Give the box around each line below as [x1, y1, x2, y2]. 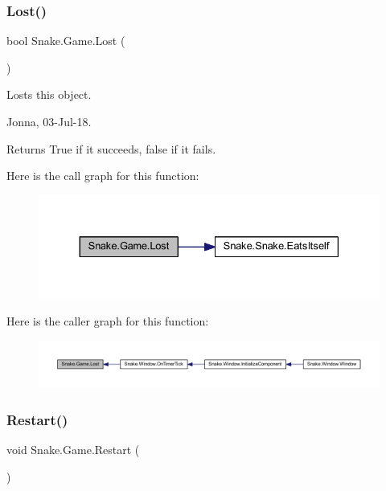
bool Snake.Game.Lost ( [6, 32, 125, 49]
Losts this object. [6, 86, 92, 103]
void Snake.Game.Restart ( [6, 441, 140, 458]
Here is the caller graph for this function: [6, 313, 209, 329]
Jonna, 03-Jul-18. [6, 113, 92, 129]
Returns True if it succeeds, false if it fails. [6, 140, 216, 157]
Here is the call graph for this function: [6, 167, 199, 184]
